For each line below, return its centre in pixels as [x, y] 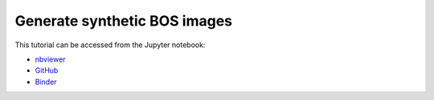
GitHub [47, 70]
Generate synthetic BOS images [124, 21]
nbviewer [50, 59]
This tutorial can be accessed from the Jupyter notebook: [110, 45]
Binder [46, 82]
